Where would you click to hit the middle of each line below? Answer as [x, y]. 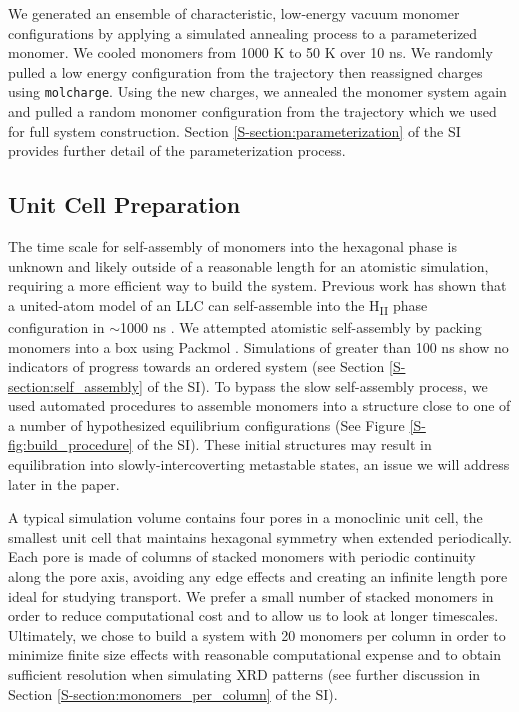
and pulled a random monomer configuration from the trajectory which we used [252, 111]
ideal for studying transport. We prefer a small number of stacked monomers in [251, 595]
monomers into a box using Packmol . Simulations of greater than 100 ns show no [258, 346]
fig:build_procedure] [70, 444]
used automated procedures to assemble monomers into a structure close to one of [259, 405]
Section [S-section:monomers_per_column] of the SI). [173, 693]
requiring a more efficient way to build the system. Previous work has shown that [257, 285]
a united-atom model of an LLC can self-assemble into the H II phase [218, 306]
